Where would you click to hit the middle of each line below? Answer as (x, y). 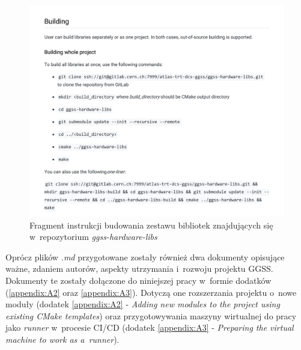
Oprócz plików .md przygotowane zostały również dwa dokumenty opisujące (145, 256)
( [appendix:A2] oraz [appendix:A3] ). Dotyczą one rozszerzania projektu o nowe (151, 292)
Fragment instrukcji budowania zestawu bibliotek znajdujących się (151, 225)
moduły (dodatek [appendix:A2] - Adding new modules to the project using (143, 304)
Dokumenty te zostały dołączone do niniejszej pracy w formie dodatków (138, 280)
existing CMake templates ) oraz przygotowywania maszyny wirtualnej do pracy (151, 315)
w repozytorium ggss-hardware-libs (93, 237)
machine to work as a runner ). (62, 339)
